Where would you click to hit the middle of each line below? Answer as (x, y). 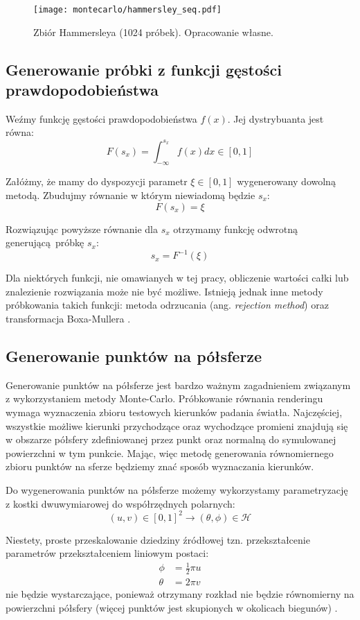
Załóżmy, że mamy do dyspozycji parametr (97, 181)
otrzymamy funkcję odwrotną (236, 229)
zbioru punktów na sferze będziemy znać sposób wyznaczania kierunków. (160, 466)
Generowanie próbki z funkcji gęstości (144, 69)
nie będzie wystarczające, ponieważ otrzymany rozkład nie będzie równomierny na (180, 594)
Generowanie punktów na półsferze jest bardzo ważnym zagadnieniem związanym (178, 385)
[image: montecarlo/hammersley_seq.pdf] (128, 10)
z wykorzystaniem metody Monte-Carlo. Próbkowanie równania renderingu (164, 398)
